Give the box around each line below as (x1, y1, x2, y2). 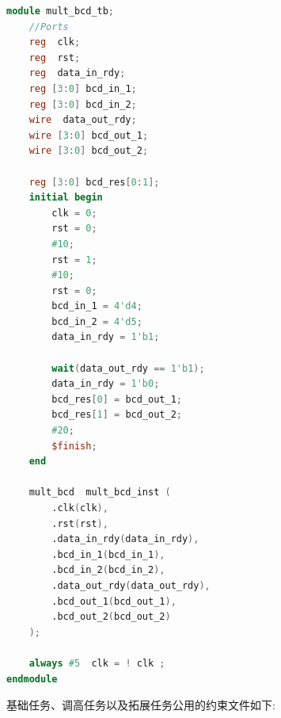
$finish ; (51, 440, 97, 452)
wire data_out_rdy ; (28, 114, 137, 126)
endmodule (6, 673, 58, 685)
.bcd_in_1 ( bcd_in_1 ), (51, 548, 165, 560)
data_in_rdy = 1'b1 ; (51, 331, 160, 343)
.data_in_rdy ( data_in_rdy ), (51, 533, 199, 545)
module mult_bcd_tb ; (6, 6, 115, 17)
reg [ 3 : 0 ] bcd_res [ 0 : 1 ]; (28, 176, 160, 188)
